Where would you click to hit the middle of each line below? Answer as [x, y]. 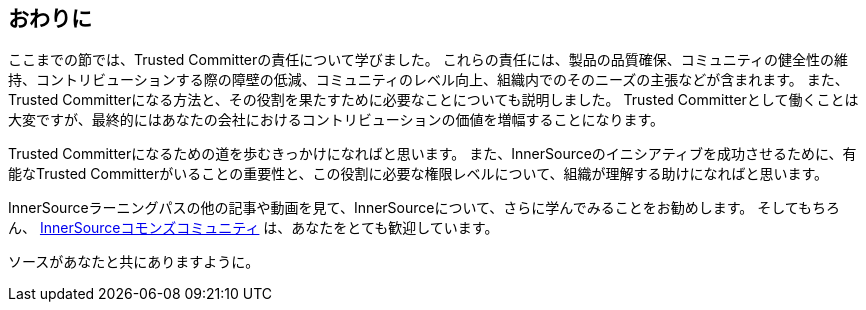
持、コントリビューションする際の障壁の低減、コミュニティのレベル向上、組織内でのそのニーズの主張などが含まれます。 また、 [428, 80]
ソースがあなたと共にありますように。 [134, 262]
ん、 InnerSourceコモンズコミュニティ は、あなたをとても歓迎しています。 [253, 228]
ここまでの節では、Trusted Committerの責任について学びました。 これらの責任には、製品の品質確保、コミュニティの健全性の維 [428, 60]
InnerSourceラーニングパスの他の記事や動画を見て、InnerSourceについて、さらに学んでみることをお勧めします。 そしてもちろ [424, 208]
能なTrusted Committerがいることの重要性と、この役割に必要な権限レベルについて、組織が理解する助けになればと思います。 [418, 174]
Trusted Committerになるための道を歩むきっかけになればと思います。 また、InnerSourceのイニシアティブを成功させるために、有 [432, 154]
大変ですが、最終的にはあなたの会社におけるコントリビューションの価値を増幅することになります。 [336, 120]
